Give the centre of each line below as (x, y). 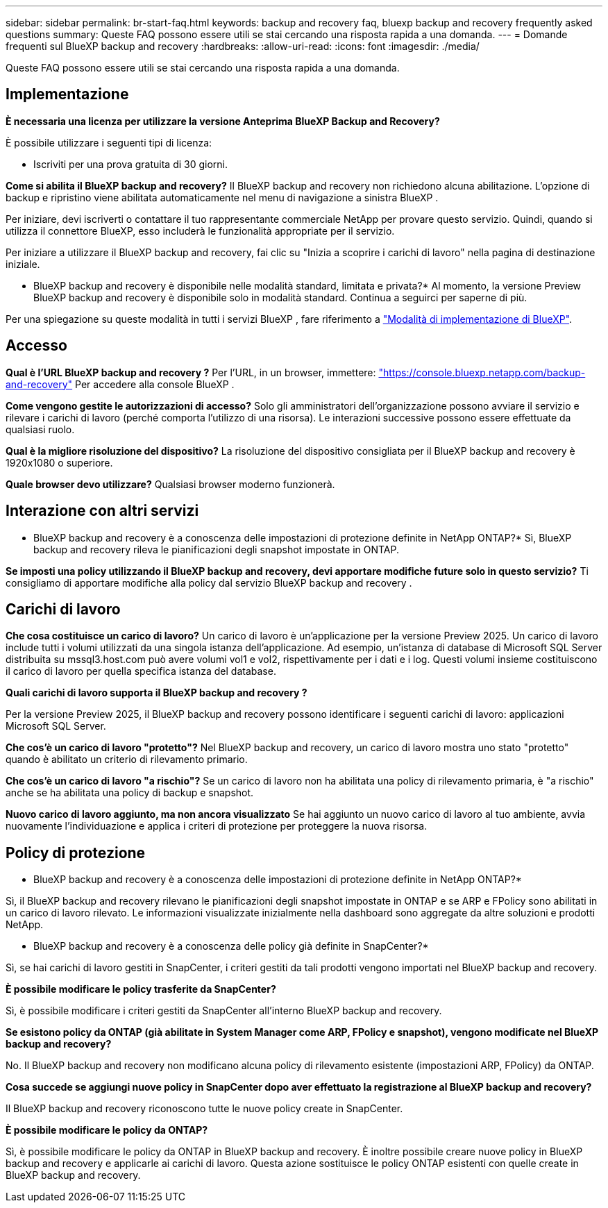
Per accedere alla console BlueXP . (155, 384)
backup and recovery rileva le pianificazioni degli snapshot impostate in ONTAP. (217, 549)
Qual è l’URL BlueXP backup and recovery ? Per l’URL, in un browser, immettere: (191, 372)
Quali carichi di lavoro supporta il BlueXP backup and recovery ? (157, 693)
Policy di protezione (76, 853)
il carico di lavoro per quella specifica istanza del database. (141, 671)
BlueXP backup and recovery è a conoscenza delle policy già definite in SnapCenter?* (231, 946)
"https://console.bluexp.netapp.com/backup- (482, 372)
